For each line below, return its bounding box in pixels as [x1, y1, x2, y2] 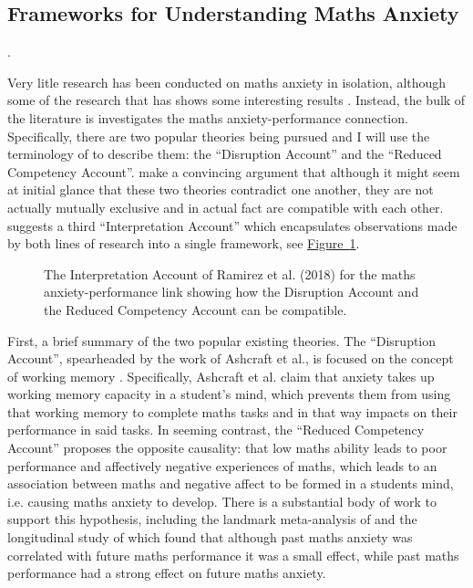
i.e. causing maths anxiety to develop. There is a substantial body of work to [7, 491, 437, 510]
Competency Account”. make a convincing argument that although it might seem [7, 162, 460, 181]
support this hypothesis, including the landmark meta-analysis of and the [7, 509, 417, 529]
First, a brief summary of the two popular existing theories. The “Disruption [7, 331, 437, 350]
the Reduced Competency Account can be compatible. [44, 299, 347, 319]
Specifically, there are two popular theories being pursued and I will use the [7, 126, 430, 145]
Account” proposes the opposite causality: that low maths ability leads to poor [7, 438, 447, 457]
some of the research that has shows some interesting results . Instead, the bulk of [7, 90, 466, 110]
